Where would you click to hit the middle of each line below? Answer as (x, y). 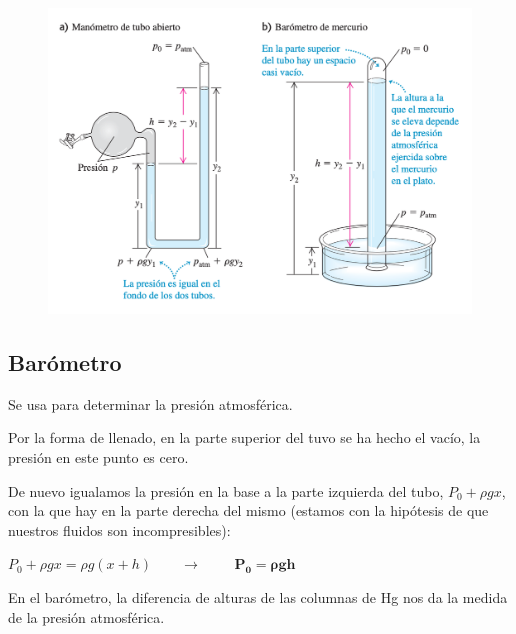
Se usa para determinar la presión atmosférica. (150, 403)
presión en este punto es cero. (98, 456)
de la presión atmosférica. (86, 616)
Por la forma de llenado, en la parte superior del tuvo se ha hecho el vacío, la (244, 437)
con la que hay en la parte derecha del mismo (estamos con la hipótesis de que (248, 510)
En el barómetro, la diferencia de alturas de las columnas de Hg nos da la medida (258, 596)
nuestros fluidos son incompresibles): (119, 529)
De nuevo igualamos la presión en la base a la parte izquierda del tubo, (226, 490)
